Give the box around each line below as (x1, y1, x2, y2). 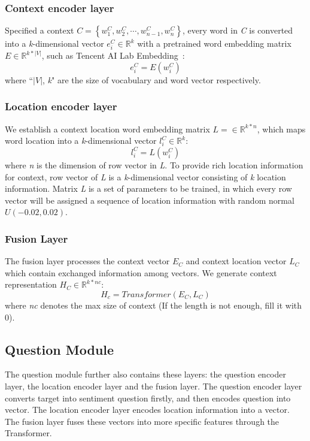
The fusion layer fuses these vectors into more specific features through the (5, 415, 279, 427)
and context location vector (186, 255, 287, 267)
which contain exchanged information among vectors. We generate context (5, 266, 277, 279)
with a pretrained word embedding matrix (137, 37, 291, 50)
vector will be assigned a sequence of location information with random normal (5, 194, 294, 206)
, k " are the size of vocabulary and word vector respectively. (42, 73, 261, 86)
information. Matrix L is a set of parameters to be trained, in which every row (5, 182, 292, 195)
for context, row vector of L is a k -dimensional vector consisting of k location (5, 170, 286, 183)
